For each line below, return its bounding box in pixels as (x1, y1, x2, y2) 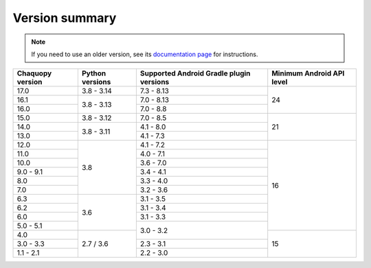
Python (81, 69, 106, 78)
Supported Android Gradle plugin (139, 69, 251, 78)
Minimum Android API (271, 69, 345, 78)
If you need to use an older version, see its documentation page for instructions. (31, 50, 258, 58)
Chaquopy (16, 69, 52, 78)
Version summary (12, 10, 117, 25)
